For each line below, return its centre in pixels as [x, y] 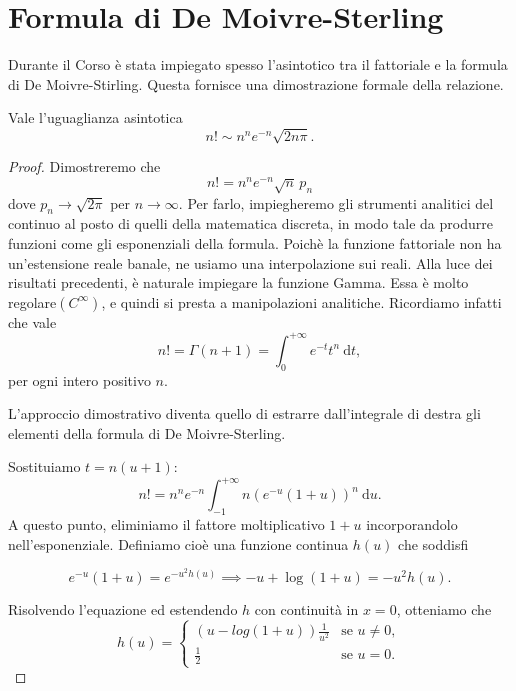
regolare [32, 301]
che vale [32, 321]
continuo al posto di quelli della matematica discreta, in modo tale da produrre [250, 223]
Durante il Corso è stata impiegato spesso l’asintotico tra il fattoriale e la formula [258, 64]
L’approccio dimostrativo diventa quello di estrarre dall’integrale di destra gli [244, 413]
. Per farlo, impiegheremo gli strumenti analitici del [336, 202]
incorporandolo [412, 524]
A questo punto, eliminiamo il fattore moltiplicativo [166, 524]
